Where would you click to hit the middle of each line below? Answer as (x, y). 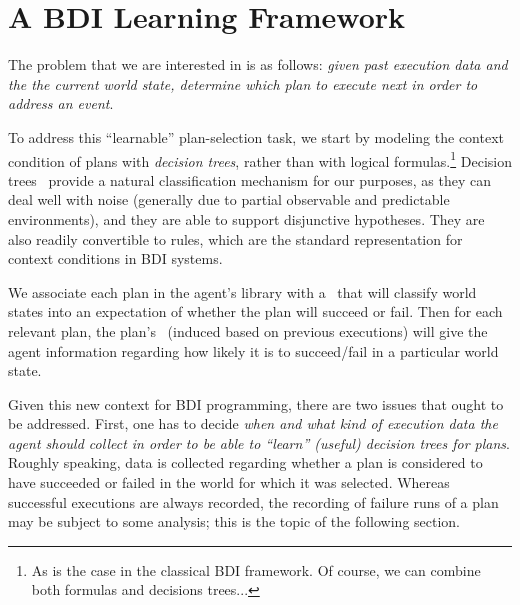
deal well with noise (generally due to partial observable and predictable (229, 199)
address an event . (61, 103)
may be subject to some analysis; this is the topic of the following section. (234, 521)
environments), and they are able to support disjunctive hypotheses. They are (246, 218)
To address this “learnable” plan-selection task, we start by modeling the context (256, 136)
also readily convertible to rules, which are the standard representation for (235, 238)
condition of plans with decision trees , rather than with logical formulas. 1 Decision (260, 159)
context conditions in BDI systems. (115, 258)
